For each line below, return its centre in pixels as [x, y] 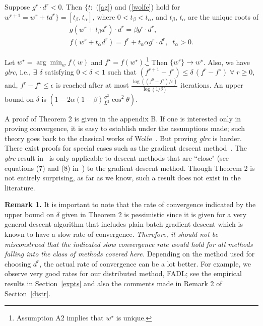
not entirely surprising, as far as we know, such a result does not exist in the [123, 178]
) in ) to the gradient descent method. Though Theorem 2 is [161, 168]
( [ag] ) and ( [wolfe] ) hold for [138, 7]
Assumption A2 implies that [60, 318]
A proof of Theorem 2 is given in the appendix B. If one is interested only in [123, 118]
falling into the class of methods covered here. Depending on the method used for [130, 254]
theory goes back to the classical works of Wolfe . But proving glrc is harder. [123, 138]
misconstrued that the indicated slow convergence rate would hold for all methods [129, 244]
